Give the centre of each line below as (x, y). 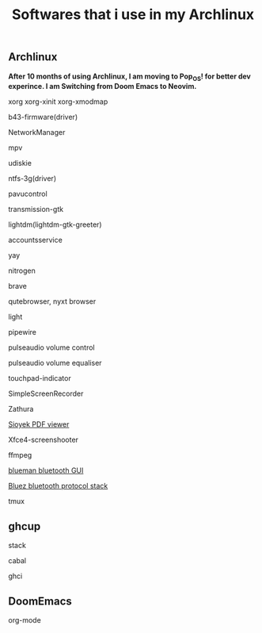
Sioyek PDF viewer (39, 424)
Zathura (21, 409)
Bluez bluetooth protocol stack (58, 486)
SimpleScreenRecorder (46, 393)
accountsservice (36, 240)
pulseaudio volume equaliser (55, 363)
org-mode (25, 620)
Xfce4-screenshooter (44, 440)
